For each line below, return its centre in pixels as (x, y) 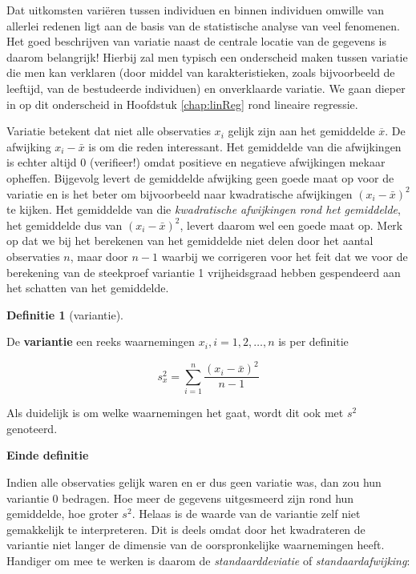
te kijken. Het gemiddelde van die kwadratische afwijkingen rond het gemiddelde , (204, 209)
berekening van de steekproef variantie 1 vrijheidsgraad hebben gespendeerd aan (204, 272)
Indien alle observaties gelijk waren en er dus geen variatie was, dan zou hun (194, 482)
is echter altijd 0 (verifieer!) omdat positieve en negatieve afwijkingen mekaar (196, 162)
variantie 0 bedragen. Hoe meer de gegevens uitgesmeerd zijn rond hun (180, 498)
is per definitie (313, 341)
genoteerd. (32, 428)
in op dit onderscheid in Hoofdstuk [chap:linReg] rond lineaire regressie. (182, 104)
